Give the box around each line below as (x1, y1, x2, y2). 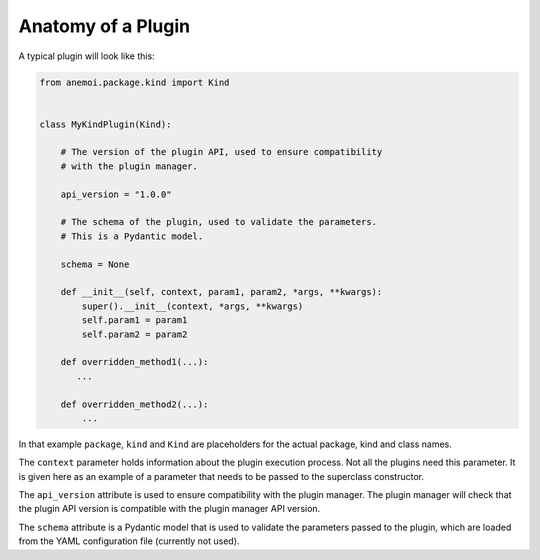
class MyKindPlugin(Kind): (39, 118, 172, 130)
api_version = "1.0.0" (60, 188, 172, 200)
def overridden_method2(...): (60, 398, 209, 410)
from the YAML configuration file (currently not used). (18, 535, 240, 547)
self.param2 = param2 (81, 328, 188, 340)
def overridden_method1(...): (60, 356, 209, 368)
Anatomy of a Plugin (18, 15, 191, 37)
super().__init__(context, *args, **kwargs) (81, 300, 304, 312)
